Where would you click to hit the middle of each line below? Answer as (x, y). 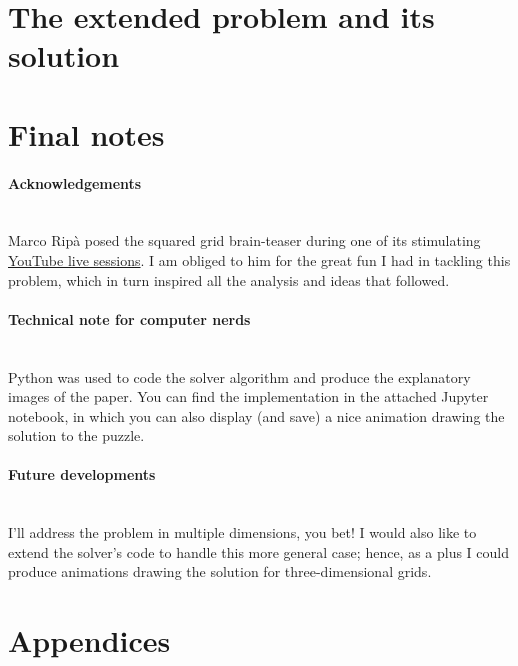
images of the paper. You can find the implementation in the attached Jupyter (248, 396)
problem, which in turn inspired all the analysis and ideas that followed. (229, 279)
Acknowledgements (75, 182)
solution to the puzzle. (76, 435)
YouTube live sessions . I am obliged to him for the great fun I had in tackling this (259, 259)
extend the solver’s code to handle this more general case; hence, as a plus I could (259, 551)
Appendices (89, 640)
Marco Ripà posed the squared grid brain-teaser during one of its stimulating (244, 240)
